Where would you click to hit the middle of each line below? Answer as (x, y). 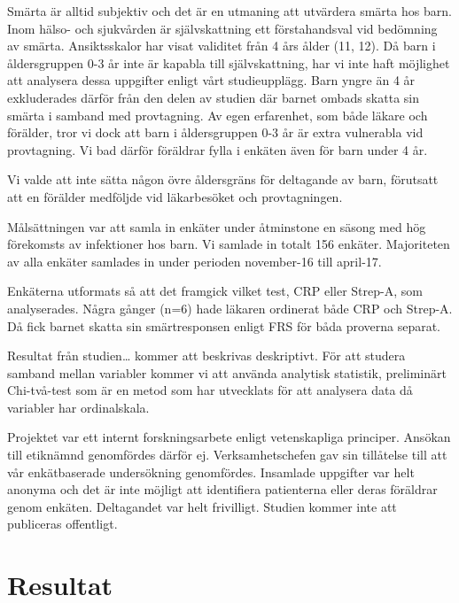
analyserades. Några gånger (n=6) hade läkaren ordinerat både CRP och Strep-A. (230, 308)
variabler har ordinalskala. (78, 407)
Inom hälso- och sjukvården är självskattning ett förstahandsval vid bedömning (222, 28)
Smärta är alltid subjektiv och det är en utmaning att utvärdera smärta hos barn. (229, 11)
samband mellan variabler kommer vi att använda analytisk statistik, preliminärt (227, 372)
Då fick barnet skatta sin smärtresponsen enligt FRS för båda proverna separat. (224, 325)
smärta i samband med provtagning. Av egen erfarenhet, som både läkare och (218, 115)
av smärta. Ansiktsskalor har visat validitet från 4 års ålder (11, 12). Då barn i (222, 46)
